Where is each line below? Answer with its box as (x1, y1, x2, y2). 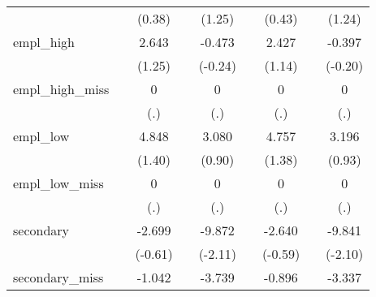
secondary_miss (13, 268, 104, 286)
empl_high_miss (13, 80, 110, 98)
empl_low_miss (13, 174, 104, 192)
